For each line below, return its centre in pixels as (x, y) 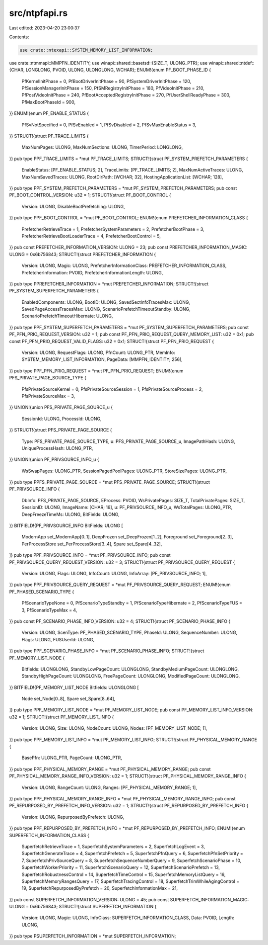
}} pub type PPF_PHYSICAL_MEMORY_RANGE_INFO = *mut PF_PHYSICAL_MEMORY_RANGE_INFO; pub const (122, 798)
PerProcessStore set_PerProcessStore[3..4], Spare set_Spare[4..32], (92, 544)
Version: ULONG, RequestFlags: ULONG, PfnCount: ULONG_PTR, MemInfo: (99, 352)
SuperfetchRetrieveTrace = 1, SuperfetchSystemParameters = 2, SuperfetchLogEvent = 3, (113, 846)
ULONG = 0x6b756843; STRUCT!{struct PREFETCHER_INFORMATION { (83, 254)
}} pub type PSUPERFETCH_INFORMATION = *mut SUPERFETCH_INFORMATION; (93, 936)
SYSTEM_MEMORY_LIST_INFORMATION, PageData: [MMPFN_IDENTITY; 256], (102, 359)
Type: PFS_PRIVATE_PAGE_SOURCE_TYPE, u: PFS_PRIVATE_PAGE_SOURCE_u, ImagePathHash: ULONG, (128, 441)
